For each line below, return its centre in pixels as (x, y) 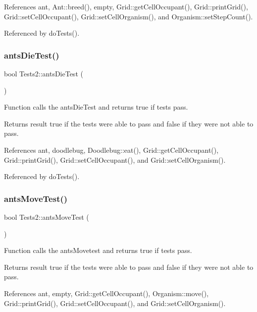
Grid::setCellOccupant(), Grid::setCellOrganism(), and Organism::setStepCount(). (128, 16)
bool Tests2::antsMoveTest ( (47, 217)
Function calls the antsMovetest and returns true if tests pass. (98, 250)
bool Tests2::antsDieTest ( (44, 73)
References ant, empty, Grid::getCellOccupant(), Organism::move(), (106, 293)
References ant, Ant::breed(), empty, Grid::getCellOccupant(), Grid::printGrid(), (126, 6)
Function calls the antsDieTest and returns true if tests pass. (96, 107)
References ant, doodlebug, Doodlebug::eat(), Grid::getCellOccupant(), (111, 150)
